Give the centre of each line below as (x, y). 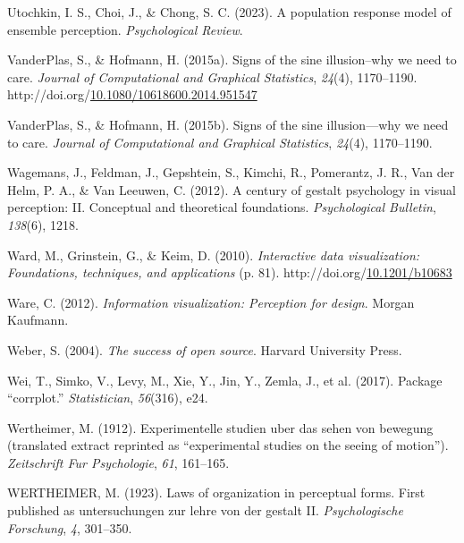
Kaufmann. (38, 320)
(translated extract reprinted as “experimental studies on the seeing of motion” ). (228, 445)
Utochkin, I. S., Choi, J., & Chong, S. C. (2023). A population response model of (229, 12)
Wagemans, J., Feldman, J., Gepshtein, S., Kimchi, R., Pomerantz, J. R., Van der (231, 172)
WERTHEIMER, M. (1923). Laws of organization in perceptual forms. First (216, 492)
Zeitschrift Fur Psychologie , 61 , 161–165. (118, 462)
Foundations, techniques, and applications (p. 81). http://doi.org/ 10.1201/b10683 (230, 272)
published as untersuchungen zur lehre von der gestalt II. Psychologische (205, 510)
